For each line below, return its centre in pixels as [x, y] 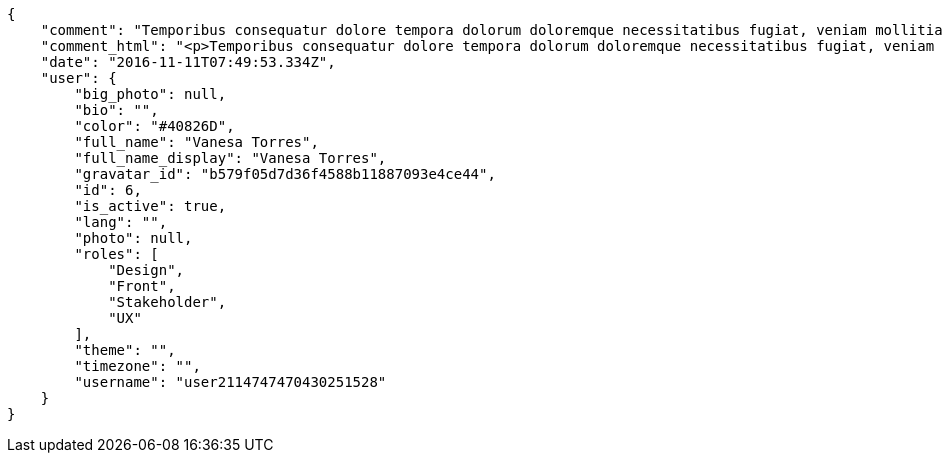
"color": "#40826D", [154, 126]
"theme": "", [125, 350]
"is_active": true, [150, 206]
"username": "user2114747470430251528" [230, 382]
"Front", [142, 286]
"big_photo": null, [150, 94]
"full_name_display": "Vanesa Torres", [230, 158]
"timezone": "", [137, 366]
